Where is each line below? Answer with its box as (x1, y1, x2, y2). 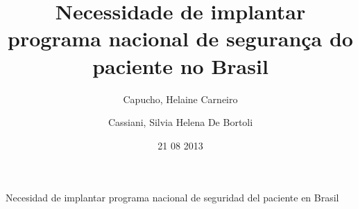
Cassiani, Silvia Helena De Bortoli (108, 115, 253, 129)
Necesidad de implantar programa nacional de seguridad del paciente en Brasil (6, 190, 339, 205)
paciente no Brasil (92, 51, 268, 80)
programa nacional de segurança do (8, 24, 353, 53)
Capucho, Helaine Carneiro (123, 91, 238, 106)
